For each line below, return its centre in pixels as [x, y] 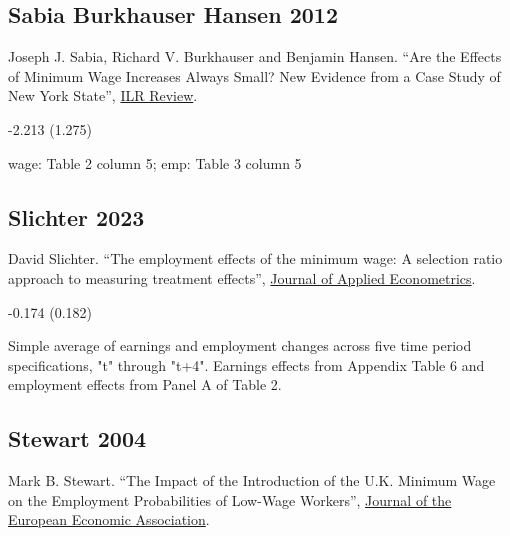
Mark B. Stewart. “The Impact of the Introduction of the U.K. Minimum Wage [252, 480]
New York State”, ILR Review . [103, 95]
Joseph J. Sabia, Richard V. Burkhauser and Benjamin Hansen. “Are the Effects [255, 56]
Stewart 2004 [77, 438]
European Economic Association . [109, 519]
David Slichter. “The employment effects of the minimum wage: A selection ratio [255, 258]
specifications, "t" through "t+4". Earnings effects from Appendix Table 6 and [246, 364]
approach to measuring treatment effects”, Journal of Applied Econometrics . [242, 277]
